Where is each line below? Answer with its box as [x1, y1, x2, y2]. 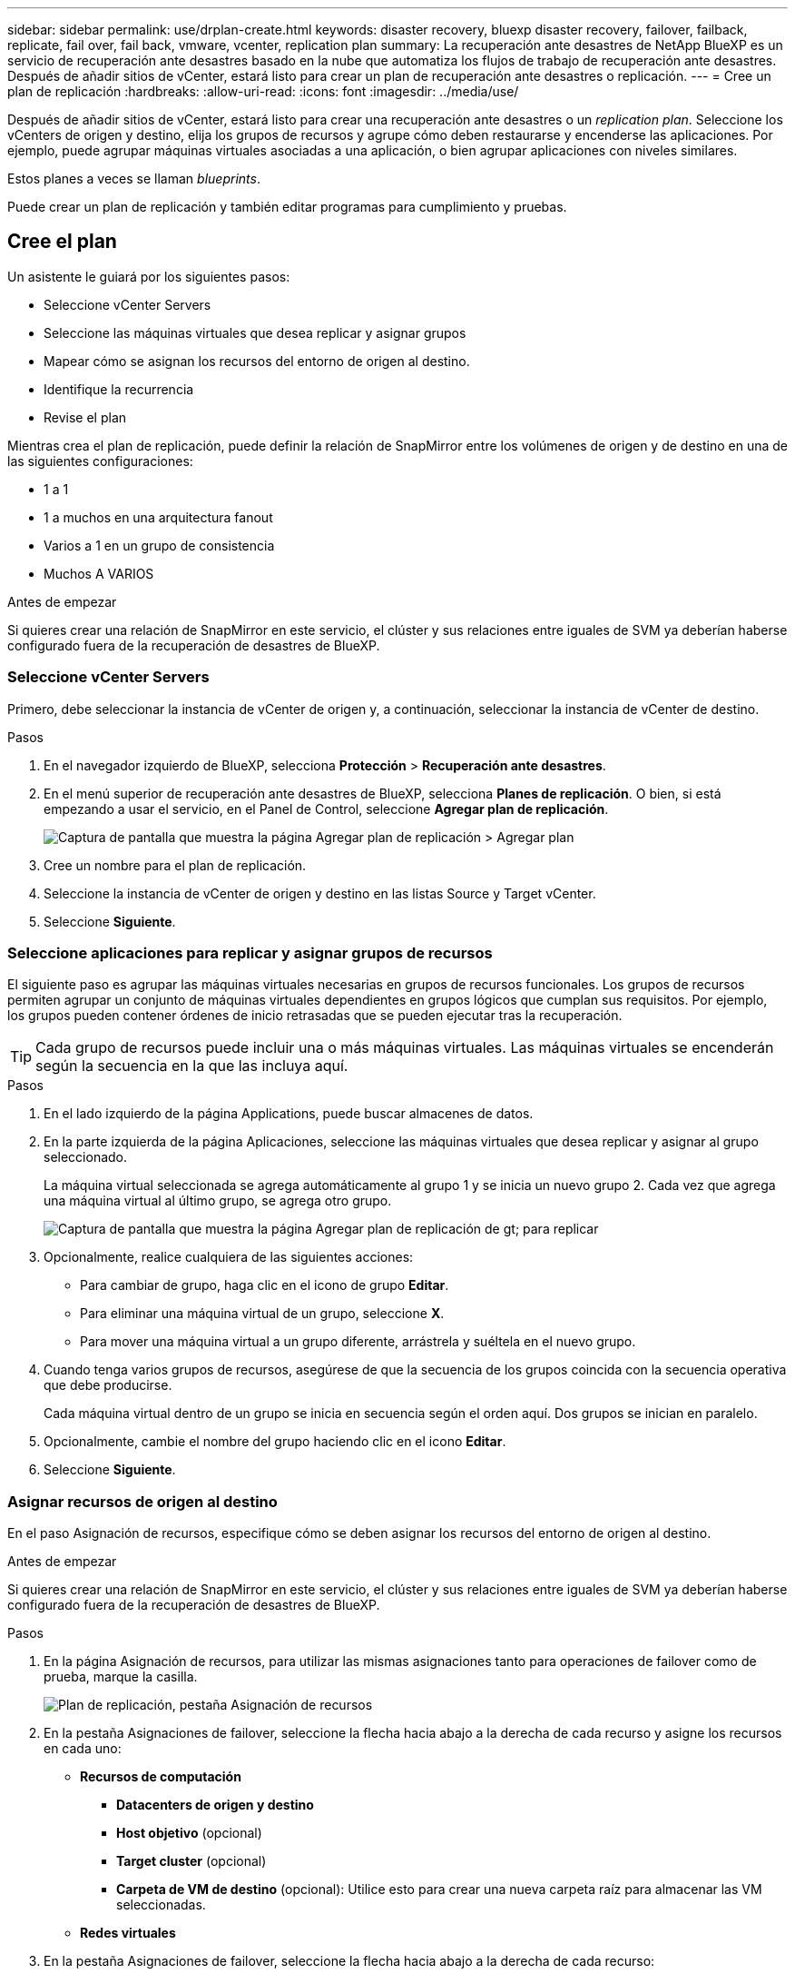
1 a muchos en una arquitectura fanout [44, 509, 273, 525]
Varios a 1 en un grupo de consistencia [44, 537, 275, 553]
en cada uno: [44, 1741, 122, 1757]
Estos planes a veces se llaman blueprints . [7, 171, 260, 186]
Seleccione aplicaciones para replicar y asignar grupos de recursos [7, 943, 493, 962]
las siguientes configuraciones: [7, 452, 193, 469]
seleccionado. [44, 1149, 128, 1166]
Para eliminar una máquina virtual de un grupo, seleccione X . [80, 1305, 445, 1322]
